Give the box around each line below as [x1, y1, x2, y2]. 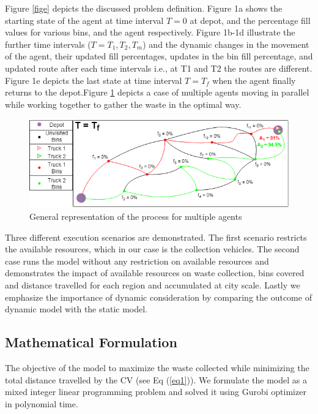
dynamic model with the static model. [5, 303, 148, 315]
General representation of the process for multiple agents [29, 210, 242, 223]
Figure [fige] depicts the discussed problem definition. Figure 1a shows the [5, 2, 283, 14]
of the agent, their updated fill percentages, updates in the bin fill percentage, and [5, 50, 313, 62]
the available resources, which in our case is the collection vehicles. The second [5, 243, 300, 255]
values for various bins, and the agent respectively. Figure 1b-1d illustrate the [5, 26, 295, 39]
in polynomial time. [5, 397, 78, 410]
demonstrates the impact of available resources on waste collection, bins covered [5, 266, 305, 279]
